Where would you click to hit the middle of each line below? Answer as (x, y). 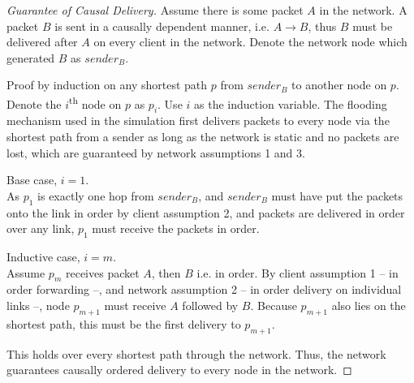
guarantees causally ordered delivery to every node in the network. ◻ (179, 370)
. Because (274, 305)
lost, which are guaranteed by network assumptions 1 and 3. (156, 152)
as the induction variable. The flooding (291, 103)
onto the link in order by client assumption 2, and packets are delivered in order (206, 212)
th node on (95, 102)
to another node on (339, 85)
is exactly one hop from (96, 195)
